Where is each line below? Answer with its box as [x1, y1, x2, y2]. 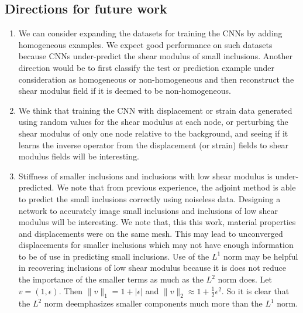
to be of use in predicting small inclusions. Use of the [18, 250, 209, 262]
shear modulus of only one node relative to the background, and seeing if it [18, 127, 288, 139]
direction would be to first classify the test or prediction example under [18, 61, 275, 73]
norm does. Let [218, 273, 272, 285]
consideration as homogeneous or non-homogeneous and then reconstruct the [18, 73, 294, 85]
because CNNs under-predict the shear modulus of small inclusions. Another [18, 50, 292, 62]
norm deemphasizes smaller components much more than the [44, 297, 263, 309]
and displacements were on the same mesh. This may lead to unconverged [18, 227, 283, 239]
